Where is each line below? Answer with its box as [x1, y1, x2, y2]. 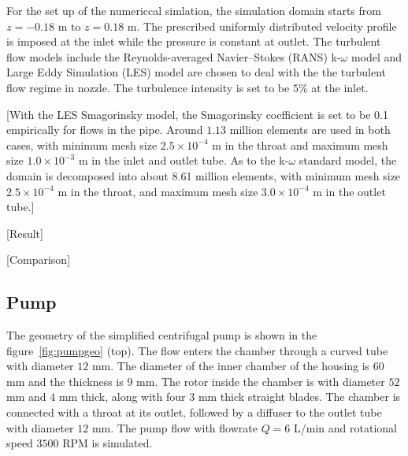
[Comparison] [6, 251, 71, 268]
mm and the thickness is [6, 373, 124, 389]
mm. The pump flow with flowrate [91, 419, 258, 436]
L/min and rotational [294, 419, 397, 436]
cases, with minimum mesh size [6, 136, 158, 153]
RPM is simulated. [62, 435, 153, 451]
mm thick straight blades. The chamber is [198, 388, 401, 405]
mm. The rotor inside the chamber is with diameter [136, 373, 385, 389]
